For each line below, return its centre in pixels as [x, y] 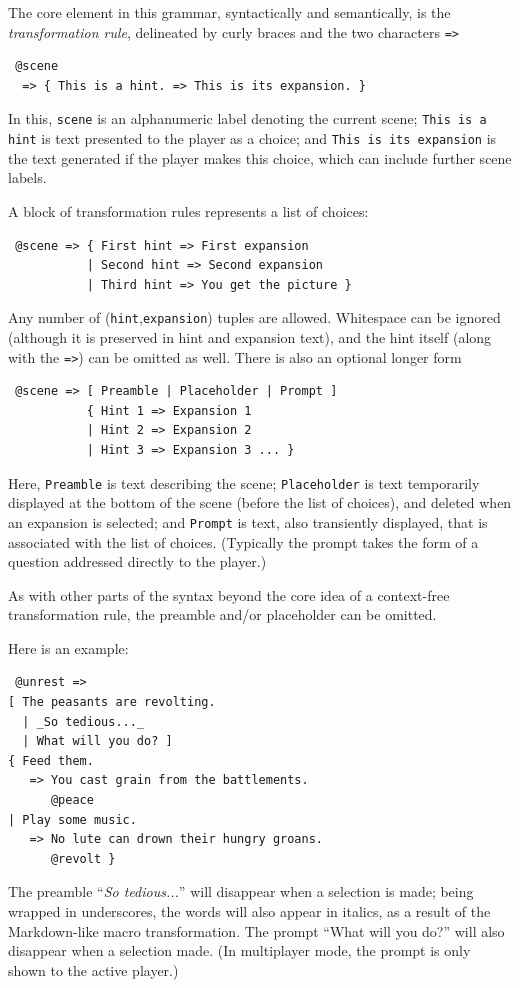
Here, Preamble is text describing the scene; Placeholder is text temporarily [244, 482]
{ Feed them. [51, 760]
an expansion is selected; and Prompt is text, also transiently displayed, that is [248, 521]
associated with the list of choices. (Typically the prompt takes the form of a [243, 541]
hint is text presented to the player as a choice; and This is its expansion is [252, 138]
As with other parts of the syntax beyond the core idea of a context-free [229, 594]
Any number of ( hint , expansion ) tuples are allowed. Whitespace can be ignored [254, 317]
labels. [27, 177]
